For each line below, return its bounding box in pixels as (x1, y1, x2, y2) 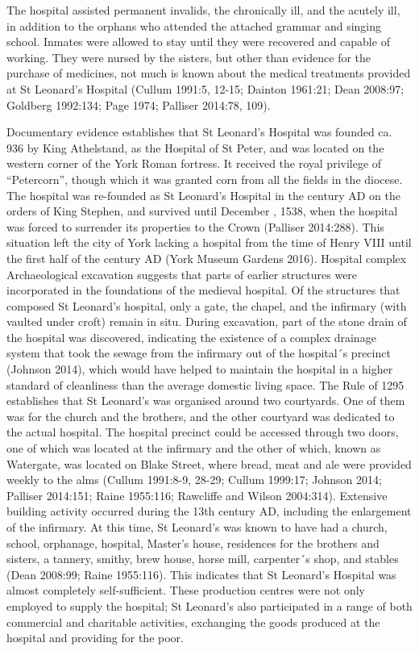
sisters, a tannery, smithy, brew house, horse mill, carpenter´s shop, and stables (6, 550, 399, 567)
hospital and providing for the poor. (6, 629, 184, 646)
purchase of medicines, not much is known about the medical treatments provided (6, 65, 411, 81)
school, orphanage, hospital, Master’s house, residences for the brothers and (6, 534, 380, 551)
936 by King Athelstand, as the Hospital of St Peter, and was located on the (6, 139, 384, 156)
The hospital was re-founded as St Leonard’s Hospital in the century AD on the (6, 186, 400, 203)
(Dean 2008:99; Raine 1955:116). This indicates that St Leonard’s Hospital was (6, 565, 396, 582)
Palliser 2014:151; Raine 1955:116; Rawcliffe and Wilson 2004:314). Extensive (6, 486, 388, 503)
